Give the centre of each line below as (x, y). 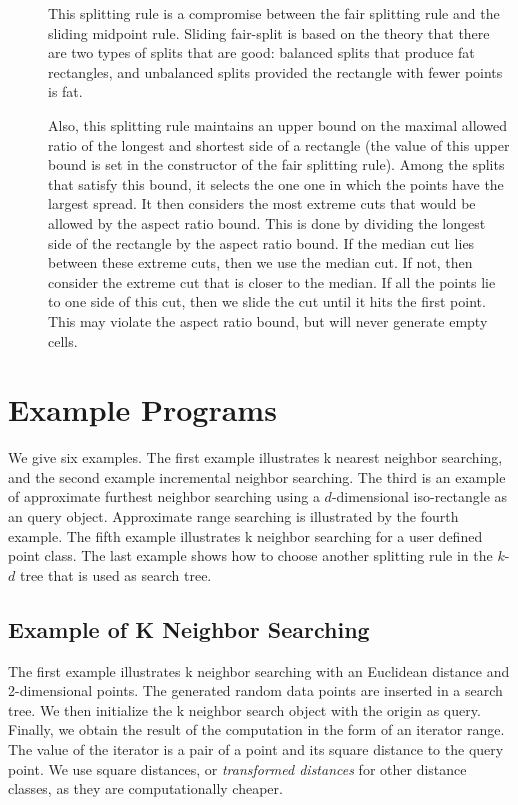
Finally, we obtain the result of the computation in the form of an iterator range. (256, 729)
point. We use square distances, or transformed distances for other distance (237, 768)
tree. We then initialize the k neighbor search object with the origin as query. (244, 709)
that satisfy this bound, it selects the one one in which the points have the (276, 183)
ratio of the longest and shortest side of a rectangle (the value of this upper (279, 144)
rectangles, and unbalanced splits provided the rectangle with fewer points (275, 71)
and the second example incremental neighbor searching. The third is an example (257, 476)
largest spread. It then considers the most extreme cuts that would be (262, 203)
